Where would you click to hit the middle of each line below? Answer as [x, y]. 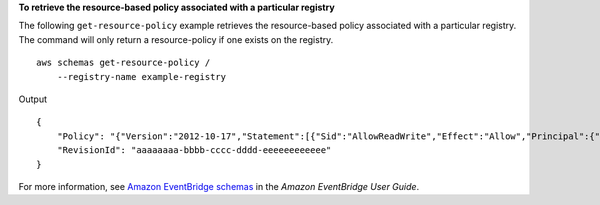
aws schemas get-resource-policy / [123, 63]
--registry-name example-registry [141, 76]
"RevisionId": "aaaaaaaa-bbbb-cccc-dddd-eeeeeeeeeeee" [194, 150]
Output [32, 99]
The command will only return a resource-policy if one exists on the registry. [176, 39]
